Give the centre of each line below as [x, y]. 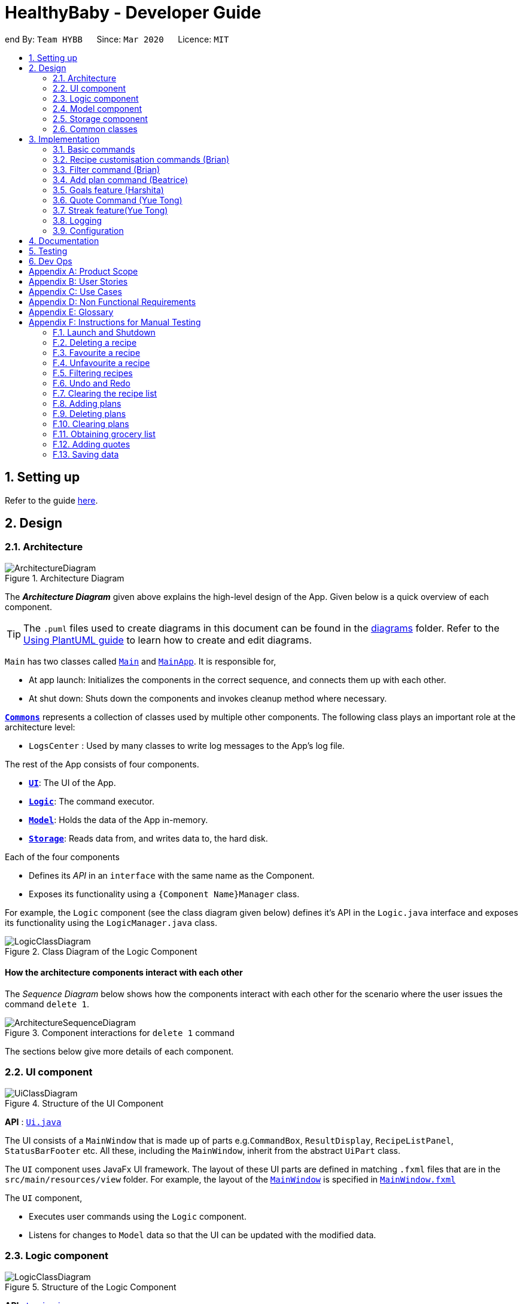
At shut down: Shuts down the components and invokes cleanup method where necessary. [208, 698]
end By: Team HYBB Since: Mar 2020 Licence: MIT [117, 39]
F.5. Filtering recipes [93, 373]
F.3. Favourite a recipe [97, 352]
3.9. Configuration [88, 230]
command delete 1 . [47, 1004]
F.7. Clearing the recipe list [105, 393]
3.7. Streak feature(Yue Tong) [110, 210]
